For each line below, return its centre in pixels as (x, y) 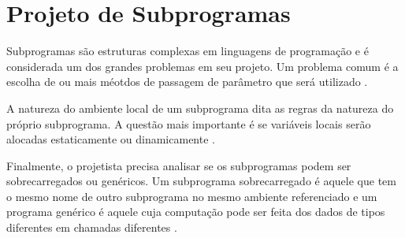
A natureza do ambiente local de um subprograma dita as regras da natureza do (200, 108)
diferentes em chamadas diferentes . (92, 227)
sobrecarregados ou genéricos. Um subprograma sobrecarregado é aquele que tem (201, 181)
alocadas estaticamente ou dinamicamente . (111, 139)
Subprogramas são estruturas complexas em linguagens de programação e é (188, 51)
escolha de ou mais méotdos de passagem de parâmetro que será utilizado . (187, 82)
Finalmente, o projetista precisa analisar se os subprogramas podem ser (179, 165)
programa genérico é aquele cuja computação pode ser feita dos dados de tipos (196, 212)
